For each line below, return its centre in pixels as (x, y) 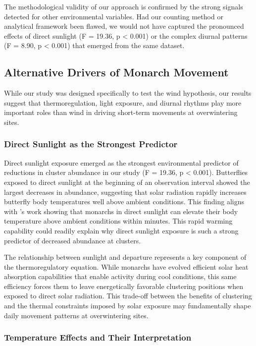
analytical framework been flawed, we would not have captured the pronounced (124, 26)
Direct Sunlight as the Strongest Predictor (91, 144)
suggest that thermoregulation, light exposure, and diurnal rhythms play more (123, 102)
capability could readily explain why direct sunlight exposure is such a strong (121, 230)
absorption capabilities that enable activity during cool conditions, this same (120, 276)
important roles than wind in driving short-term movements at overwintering (121, 112)
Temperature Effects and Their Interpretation (98, 337)
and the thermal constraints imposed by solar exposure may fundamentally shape (128, 306)
